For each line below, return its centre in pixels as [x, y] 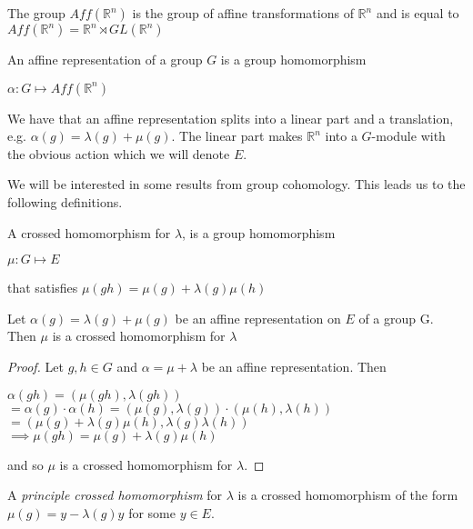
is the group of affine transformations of [243, 13]
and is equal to [418, 13]
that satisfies [43, 288]
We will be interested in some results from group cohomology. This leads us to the [236, 184]
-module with [408, 136]
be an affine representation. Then [294, 366]
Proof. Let [35, 366]
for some [152, 512]
